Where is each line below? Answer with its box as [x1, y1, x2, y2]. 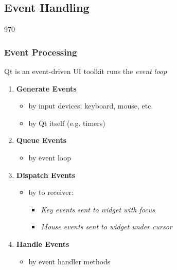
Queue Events [16, 135, 67, 146]
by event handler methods [28, 256, 111, 266]
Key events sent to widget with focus [41, 204, 155, 214]
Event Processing [4, 45, 77, 58]
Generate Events [16, 83, 77, 94]
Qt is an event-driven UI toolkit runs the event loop [4, 66, 167, 77]
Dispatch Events [16, 169, 76, 180]
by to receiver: [28, 187, 74, 197]
